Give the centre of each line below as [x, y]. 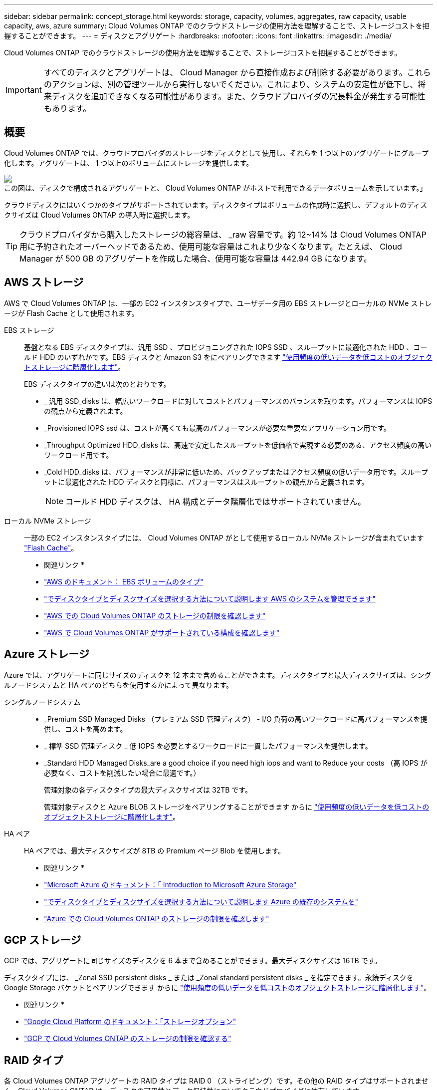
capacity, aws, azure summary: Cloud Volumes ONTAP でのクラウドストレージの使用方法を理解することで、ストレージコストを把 [217, 26]
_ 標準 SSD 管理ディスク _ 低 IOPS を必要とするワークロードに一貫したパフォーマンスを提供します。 [208, 746]
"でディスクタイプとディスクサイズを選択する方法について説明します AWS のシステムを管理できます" [210, 598]
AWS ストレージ [44, 282]
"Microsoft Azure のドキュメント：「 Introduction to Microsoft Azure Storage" [170, 884]
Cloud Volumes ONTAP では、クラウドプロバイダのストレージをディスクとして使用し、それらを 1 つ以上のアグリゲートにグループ [216, 153]
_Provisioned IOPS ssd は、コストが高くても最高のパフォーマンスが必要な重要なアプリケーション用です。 [217, 428]
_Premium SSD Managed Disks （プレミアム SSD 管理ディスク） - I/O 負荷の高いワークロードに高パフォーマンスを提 [236, 719]
